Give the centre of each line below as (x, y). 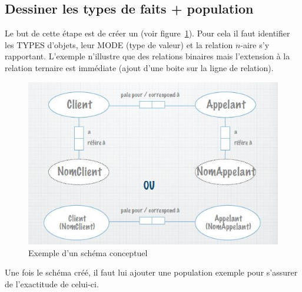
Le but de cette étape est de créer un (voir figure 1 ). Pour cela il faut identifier (147, 33)
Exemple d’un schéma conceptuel (88, 252)
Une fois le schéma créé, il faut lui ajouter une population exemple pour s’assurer (151, 272)
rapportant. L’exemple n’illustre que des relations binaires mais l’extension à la (147, 56)
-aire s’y (255, 44)
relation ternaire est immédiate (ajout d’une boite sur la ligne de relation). (139, 67)
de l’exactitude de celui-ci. (52, 284)
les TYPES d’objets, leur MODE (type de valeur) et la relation (119, 44)
